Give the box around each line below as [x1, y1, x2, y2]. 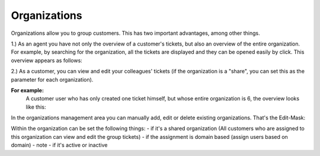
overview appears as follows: [11, 57, 82, 64]
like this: [25, 103, 46, 110]
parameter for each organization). [11, 76, 94, 83]
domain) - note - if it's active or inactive [11, 142, 108, 149]
